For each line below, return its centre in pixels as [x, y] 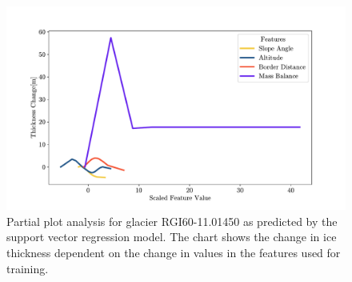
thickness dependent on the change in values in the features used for [174, 253]
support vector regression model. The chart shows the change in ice [172, 237]
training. [28, 268]
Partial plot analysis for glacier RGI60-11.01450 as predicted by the [172, 221]
